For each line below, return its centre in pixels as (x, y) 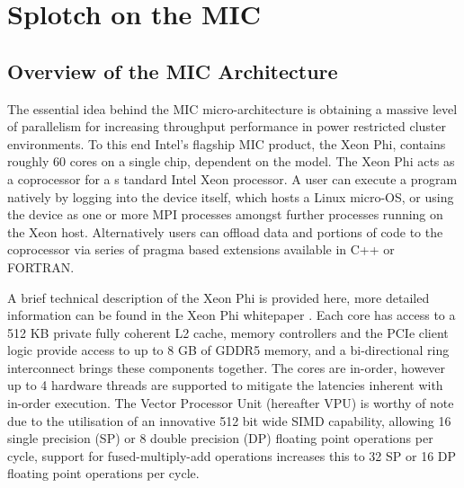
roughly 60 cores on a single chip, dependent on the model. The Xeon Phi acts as (231, 161)
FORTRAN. (41, 266)
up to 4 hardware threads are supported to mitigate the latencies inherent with (225, 385)
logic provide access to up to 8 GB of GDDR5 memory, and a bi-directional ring (228, 350)
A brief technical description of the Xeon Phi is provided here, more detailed (219, 297)
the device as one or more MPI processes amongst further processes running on (225, 214)
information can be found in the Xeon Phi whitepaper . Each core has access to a (232, 315)
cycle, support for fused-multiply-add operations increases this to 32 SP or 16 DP (232, 455)
